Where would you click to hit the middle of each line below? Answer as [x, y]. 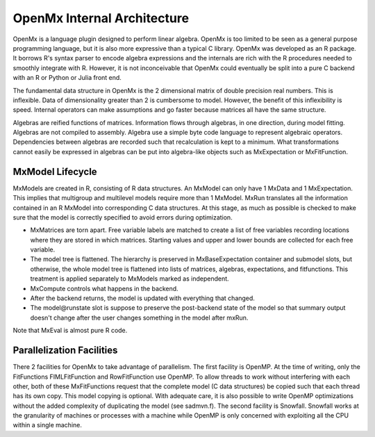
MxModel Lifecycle [55, 171]
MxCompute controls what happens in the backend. [104, 288]
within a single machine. [48, 425]
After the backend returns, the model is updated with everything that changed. [142, 298]
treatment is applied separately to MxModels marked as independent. [130, 279]
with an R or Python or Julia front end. [67, 78]
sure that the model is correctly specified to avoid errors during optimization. [123, 217]
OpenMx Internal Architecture [101, 18]
